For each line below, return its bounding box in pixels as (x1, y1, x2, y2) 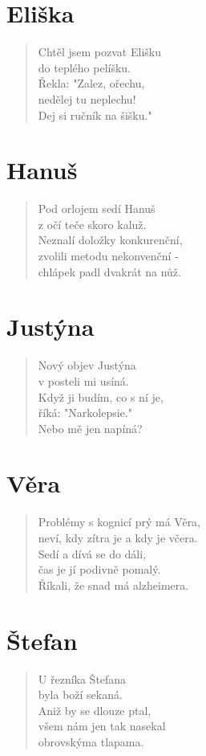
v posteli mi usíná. (38, 372, 129, 389)
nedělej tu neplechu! (38, 90, 136, 107)
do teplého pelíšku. (38, 59, 131, 76)
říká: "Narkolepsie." (38, 404, 132, 421)
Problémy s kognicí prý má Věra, (38, 513, 201, 530)
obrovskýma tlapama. (38, 733, 144, 750)
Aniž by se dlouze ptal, (38, 701, 151, 718)
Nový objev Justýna (38, 357, 136, 374)
